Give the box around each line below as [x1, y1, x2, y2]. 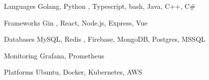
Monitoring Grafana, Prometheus [4, 50, 104, 60]
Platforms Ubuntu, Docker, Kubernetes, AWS [4, 67, 142, 77]
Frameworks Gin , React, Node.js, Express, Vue [4, 17, 148, 27]
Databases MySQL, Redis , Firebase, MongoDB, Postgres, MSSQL [4, 34, 206, 44]
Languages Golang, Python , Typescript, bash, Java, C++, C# [4, 1, 196, 11]
